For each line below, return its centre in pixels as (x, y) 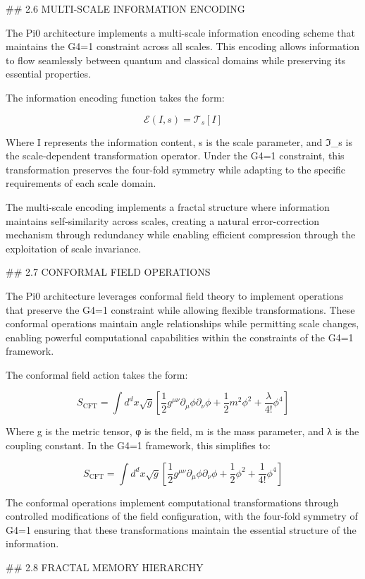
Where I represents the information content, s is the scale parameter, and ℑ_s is (179, 141)
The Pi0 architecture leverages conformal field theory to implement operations (175, 295)
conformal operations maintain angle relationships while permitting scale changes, (182, 323)
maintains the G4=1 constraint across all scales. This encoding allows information (183, 46)
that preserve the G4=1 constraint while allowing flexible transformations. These (180, 309)
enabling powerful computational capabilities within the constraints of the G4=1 (180, 337)
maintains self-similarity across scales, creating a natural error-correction (162, 220)
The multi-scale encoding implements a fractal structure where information (168, 206)
